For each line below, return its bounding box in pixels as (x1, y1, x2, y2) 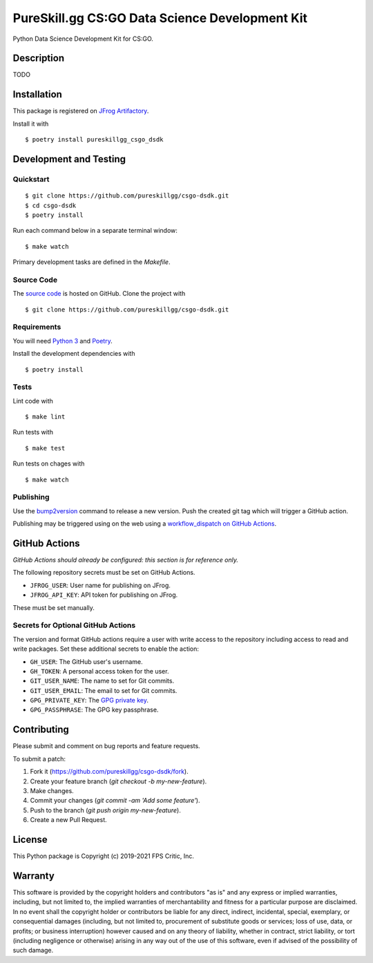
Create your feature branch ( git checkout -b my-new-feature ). (30, 777, 207, 785)
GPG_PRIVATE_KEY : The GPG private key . (30, 696, 149, 705)
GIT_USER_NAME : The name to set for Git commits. (30, 677, 175, 685)
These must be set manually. (12, 603, 95, 611)
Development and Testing (12, 153, 126, 165)
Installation (12, 88, 62, 100)
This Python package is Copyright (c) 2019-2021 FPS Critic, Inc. (12, 852, 195, 860)
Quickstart (12, 174, 50, 184)
